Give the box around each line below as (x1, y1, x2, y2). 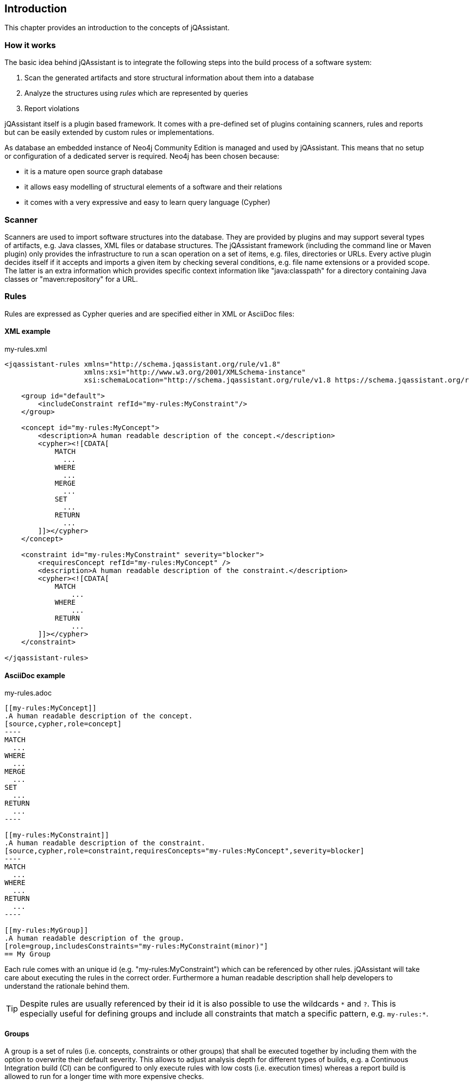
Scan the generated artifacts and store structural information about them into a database (24, 73, 314, 82)
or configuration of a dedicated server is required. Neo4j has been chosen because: (4, 152, 279, 161)
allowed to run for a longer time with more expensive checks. (4, 1072, 204, 1081)
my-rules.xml (4, 344, 47, 353)
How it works (4, 40, 56, 50)
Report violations (24, 104, 79, 113)
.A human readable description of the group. (4, 934, 185, 943)
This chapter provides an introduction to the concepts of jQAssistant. (4, 23, 230, 32)
